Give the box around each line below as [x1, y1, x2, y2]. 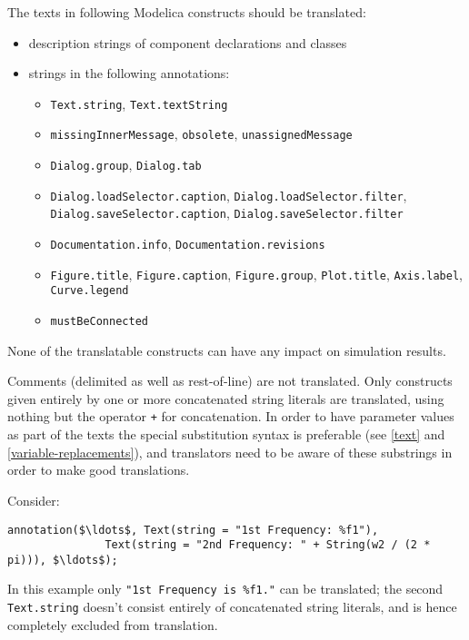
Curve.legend [50, 284, 129, 298]
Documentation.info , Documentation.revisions [50, 234, 325, 253]
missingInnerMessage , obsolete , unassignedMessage [50, 124, 353, 143]
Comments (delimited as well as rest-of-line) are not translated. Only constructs [7, 371, 453, 390]
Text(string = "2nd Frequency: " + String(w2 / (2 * [105, 538, 431, 552]
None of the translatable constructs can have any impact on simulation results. [7, 340, 446, 359]
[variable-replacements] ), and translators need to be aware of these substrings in [7, 442, 453, 461]
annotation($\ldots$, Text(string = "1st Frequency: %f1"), [7, 523, 379, 537]
